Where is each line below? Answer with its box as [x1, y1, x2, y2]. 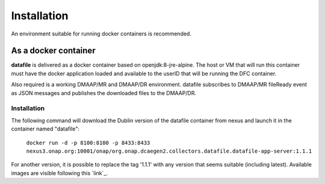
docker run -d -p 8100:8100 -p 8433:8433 [26, 139, 150, 146]
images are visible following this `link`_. [11, 169, 108, 177]
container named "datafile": [11, 125, 80, 132]
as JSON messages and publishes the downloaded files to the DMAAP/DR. [11, 89, 197, 96]
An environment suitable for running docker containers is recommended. [11, 30, 192, 37]
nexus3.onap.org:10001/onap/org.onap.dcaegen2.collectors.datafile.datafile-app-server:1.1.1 [26, 147, 312, 155]
